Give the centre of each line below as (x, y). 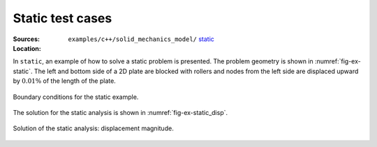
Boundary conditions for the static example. (76, 97)
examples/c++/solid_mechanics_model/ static (141, 39)
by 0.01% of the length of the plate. (65, 81)
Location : (27, 48)
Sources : (26, 39)
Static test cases (62, 18)
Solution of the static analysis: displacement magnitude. (93, 128)
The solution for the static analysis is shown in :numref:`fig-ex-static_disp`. (120, 112)
